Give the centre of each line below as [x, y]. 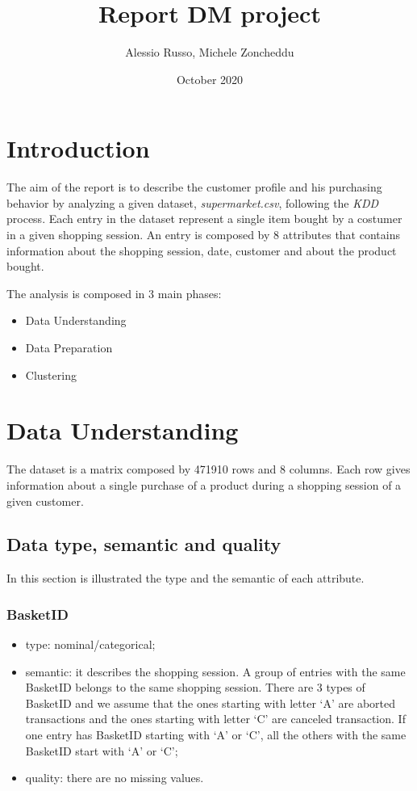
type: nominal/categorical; [90, 644]
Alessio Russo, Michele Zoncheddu [210, 52]
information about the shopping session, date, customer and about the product [202, 250]
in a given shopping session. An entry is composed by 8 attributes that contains [203, 235]
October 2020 [210, 79]
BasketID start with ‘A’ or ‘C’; [102, 750]
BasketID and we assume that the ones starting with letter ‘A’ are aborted [211, 703]
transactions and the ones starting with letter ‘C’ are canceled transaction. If [215, 719]
